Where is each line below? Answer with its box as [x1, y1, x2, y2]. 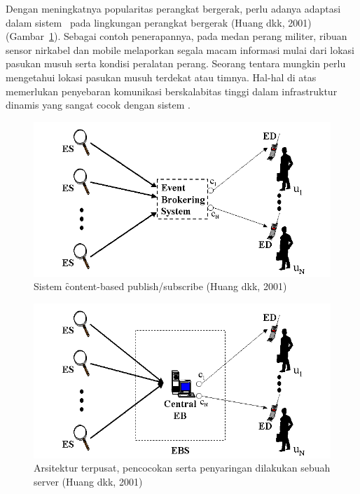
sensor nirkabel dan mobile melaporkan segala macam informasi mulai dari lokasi [6, 42, 354, 57]
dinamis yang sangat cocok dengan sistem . [6, 97, 191, 112]
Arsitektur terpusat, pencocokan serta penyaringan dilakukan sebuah [34, 460, 331, 475]
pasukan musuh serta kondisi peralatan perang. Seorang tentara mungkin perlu [6, 56, 346, 71]
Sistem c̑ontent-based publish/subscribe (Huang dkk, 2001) [34, 279, 287, 294]
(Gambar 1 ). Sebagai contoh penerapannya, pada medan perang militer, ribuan [6, 29, 347, 43]
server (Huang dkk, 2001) [34, 474, 143, 488]
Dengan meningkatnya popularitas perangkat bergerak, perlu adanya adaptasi [6, 1, 341, 15]
